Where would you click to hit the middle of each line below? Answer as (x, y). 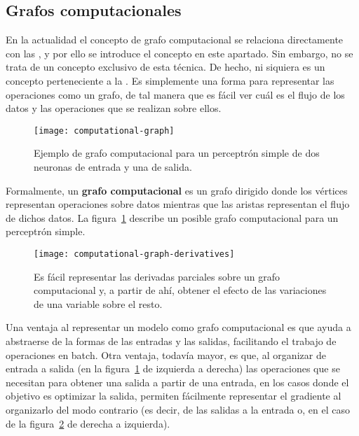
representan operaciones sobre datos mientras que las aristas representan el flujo (178, 204)
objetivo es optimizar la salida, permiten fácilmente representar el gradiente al (174, 396)
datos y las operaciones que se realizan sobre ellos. (114, 108)
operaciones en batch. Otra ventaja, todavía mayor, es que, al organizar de (166, 354)
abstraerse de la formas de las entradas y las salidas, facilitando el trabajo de (171, 341)
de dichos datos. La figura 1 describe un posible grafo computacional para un (172, 217)
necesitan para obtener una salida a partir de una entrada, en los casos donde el (177, 382)
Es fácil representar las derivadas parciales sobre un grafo (157, 276)
